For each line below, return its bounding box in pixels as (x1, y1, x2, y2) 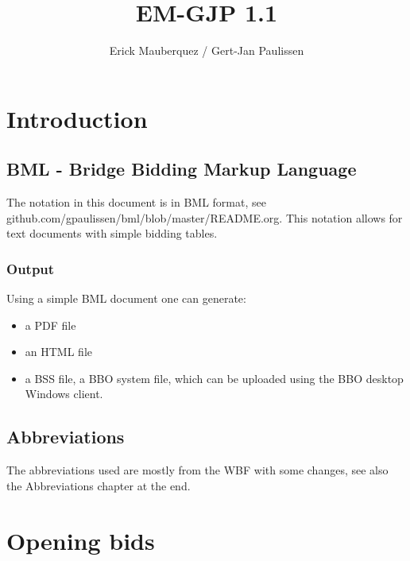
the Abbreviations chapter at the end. (6, 477, 191, 493)
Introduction (6, 102, 148, 134)
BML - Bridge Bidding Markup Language (6, 157, 357, 181)
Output (6, 258, 55, 278)
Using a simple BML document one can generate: (6, 290, 246, 307)
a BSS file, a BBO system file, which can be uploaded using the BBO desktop (25, 369, 404, 386)
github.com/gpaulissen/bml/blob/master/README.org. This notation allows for (6, 209, 403, 226)
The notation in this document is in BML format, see (6, 194, 266, 211)
